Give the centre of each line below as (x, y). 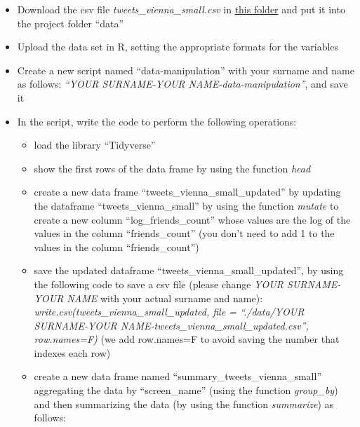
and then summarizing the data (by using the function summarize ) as (184, 404)
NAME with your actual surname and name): (165, 298)
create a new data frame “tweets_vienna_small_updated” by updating (187, 192)
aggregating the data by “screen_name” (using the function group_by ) (186, 390)
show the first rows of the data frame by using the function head (172, 168)
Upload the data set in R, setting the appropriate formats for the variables (178, 47)
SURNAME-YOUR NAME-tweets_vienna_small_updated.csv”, (171, 325)
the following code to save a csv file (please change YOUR (159, 284)
